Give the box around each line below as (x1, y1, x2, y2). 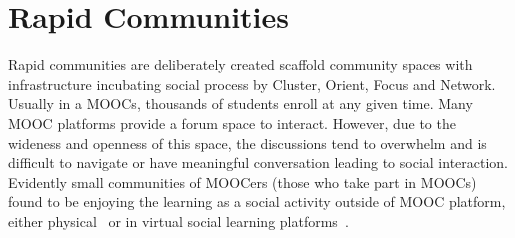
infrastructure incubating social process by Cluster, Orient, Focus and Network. (8, 73, 496, 94)
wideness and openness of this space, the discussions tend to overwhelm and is (8, 132, 487, 153)
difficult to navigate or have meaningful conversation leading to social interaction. (8, 152, 509, 173)
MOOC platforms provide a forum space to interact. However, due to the (8, 112, 456, 133)
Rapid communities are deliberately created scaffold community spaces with (8, 54, 473, 75)
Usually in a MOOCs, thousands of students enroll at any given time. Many (8, 93, 473, 114)
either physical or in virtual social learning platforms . (8, 210, 349, 231)
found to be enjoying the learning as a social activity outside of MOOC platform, (8, 191, 506, 212)
